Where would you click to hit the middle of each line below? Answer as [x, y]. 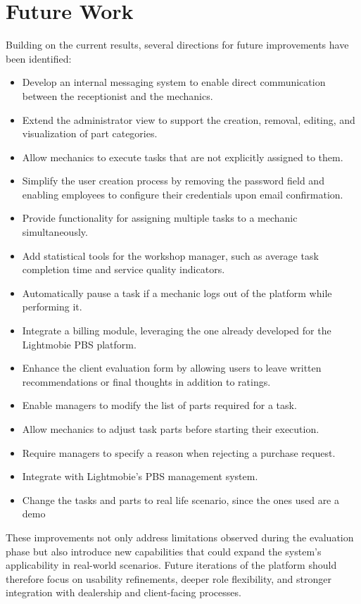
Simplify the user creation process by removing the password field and [173, 181]
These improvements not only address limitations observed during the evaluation [180, 537]
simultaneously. [55, 232]
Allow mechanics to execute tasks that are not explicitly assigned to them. [183, 157]
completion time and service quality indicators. [123, 269]
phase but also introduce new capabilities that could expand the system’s [164, 551]
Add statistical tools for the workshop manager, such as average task [170, 255]
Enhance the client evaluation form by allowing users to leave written [172, 368]
